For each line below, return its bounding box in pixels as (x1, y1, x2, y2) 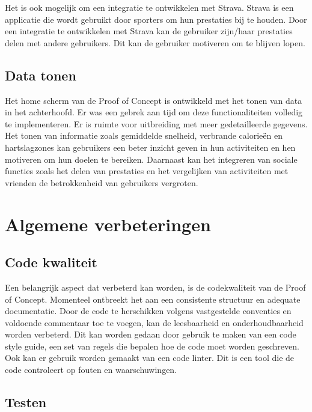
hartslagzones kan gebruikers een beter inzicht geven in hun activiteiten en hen (5, 141, 296, 153)
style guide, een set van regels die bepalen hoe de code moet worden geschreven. (5, 339, 299, 352)
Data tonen (5, 65, 76, 84)
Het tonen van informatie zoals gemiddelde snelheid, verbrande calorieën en (5, 129, 283, 142)
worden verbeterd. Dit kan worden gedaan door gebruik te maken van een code (5, 328, 296, 341)
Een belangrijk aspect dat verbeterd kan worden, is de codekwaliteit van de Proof (5, 280, 306, 293)
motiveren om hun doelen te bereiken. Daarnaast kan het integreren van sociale (5, 153, 298, 165)
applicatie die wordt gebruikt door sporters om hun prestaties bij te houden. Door (5, 13, 307, 25)
